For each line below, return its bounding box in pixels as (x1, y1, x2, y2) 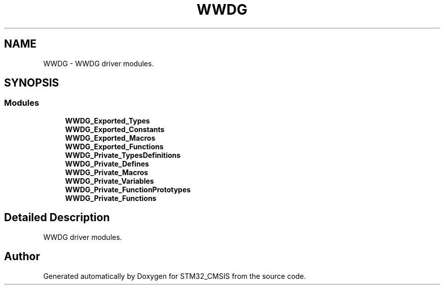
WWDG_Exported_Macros (65, 133, 156, 142)
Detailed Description (4, 211, 110, 224)
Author (4, 250, 40, 263)
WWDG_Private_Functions (65, 193, 157, 202)
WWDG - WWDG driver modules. (43, 59, 154, 68)
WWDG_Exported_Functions (65, 142, 164, 151)
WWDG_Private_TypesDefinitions (65, 150, 181, 159)
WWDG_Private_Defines (65, 159, 149, 168)
